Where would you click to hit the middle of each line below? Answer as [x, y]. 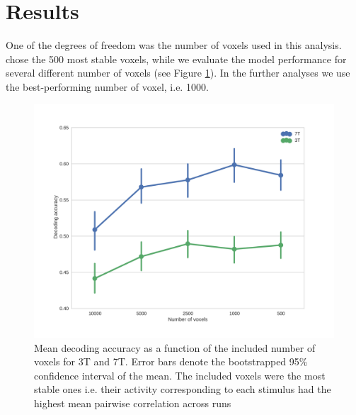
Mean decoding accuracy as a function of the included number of [175, 347]
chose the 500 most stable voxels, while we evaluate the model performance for [176, 59]
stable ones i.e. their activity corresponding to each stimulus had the [183, 389]
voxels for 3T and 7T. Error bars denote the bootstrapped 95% [171, 361]
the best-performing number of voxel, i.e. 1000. [107, 86]
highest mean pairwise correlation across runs [133, 403]
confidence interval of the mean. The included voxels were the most [180, 375]
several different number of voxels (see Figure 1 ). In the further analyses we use [178, 73]
